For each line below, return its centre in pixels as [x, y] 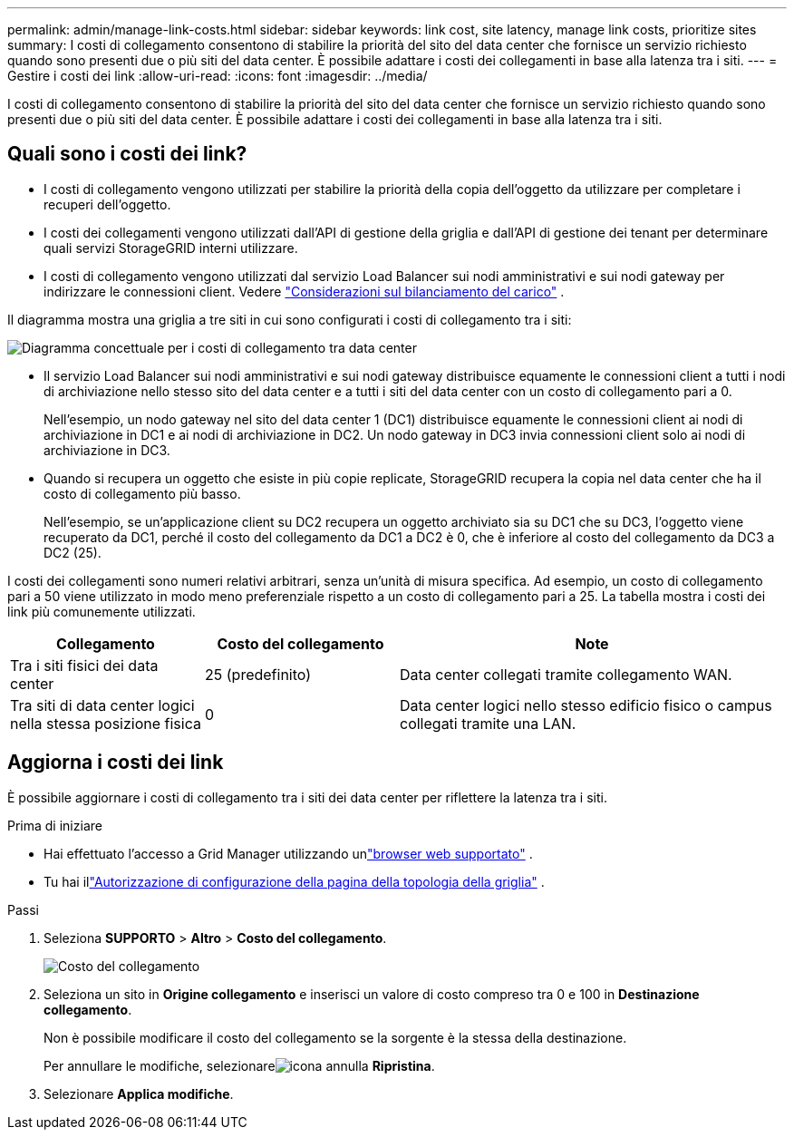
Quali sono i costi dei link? [127, 154]
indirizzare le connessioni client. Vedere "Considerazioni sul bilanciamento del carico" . [304, 291]
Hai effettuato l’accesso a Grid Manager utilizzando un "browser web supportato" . [288, 853]
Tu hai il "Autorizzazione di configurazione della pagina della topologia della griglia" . [294, 881]
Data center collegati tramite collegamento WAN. [566, 674]
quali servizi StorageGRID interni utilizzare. [171, 248]
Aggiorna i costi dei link [116, 763]
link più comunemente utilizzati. [102, 611]
